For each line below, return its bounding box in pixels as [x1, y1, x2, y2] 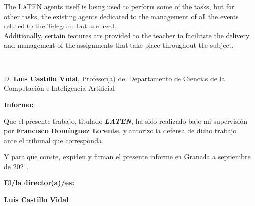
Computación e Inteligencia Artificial [4, 83, 115, 93]
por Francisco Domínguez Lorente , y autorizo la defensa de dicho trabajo [4, 125, 237, 135]
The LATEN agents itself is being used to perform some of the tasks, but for [4, 1, 234, 11]
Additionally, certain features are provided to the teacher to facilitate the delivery [4, 30, 250, 40]
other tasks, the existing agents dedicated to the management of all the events [4, 11, 239, 21]
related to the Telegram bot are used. [4, 21, 116, 31]
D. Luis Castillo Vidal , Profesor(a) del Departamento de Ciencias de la [4, 73, 225, 83]
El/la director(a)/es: [4, 178, 74, 188]
